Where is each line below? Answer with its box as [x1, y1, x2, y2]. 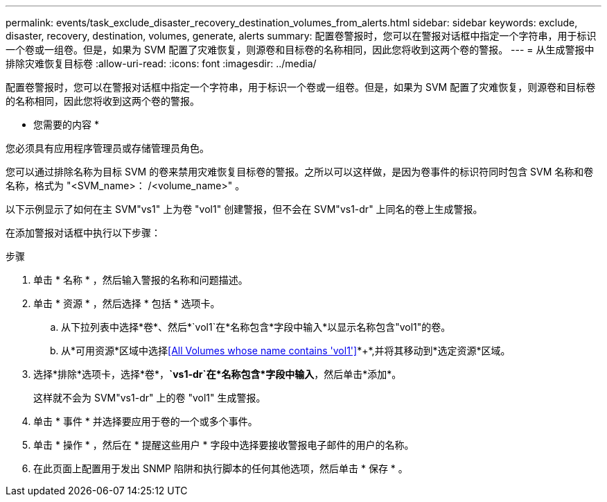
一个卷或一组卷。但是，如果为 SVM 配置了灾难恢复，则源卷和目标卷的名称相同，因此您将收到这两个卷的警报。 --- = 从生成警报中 [6, 44, 595, 55]
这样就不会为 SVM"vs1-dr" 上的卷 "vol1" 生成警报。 [33, 392, 266, 404]
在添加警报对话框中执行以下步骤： [6, 227, 161, 239]
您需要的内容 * [33, 119, 99, 130]
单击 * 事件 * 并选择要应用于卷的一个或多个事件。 [33, 415, 258, 427]
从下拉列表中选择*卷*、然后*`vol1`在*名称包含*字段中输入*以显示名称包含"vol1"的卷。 [61, 321, 451, 333]
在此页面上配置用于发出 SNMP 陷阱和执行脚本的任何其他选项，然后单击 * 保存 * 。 [33, 462, 408, 474]
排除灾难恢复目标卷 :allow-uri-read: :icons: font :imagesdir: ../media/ [6, 58, 317, 69]
